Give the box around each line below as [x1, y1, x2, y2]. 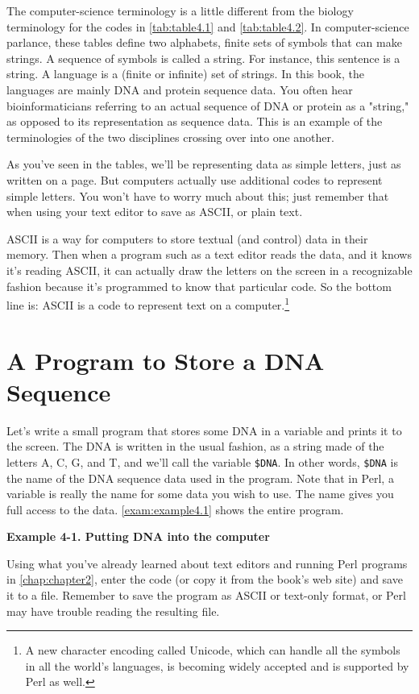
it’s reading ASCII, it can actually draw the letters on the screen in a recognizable [6, 261, 413, 278]
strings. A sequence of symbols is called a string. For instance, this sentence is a [6, 49, 400, 66]
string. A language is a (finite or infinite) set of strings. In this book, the [6, 65, 364, 82]
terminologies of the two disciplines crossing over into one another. [6, 128, 334, 145]
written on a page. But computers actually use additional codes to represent [6, 171, 383, 188]
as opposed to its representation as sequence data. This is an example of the [6, 113, 383, 130]
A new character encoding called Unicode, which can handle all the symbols [25, 642, 400, 659]
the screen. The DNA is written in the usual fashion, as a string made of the [6, 438, 384, 455]
